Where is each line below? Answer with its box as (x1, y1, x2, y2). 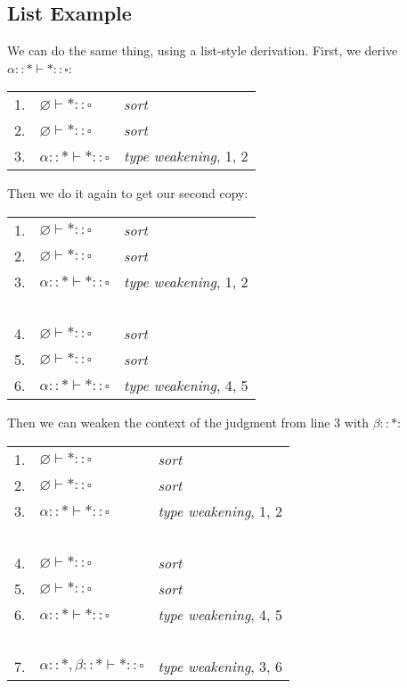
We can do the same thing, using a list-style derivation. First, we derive (7, 41, 398, 60)
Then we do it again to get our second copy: (7, 184, 248, 203)
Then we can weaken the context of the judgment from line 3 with (7, 412, 369, 431)
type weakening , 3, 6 (158, 655, 282, 676)
